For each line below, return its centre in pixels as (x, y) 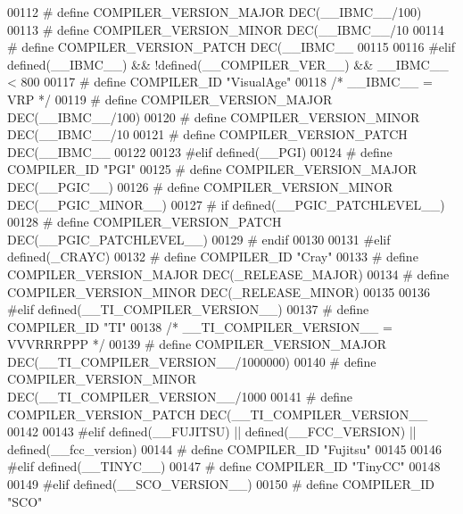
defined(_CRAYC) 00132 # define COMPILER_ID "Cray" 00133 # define (213, 257)
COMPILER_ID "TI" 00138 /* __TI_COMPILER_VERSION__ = (200, 326)
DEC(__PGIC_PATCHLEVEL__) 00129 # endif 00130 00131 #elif (199, 239)
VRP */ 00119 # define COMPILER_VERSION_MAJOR (170, 99)
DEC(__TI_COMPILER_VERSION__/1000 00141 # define (180, 397)
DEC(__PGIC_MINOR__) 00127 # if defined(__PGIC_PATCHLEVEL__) (226, 204)
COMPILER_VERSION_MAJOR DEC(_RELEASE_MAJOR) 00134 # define (228, 274)
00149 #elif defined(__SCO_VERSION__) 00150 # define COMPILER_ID (221, 484)
